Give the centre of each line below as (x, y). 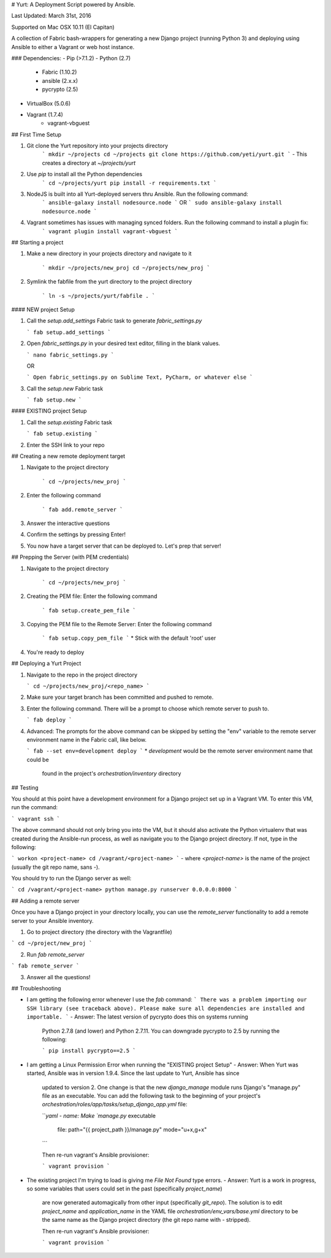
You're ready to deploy (55, 652)
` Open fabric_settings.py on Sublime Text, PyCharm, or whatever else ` (140, 377)
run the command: (35, 807)
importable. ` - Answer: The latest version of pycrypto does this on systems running (137, 1017)
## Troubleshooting (36, 988)
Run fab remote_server (55, 954)
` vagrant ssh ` (36, 819)
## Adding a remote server (45, 901)
